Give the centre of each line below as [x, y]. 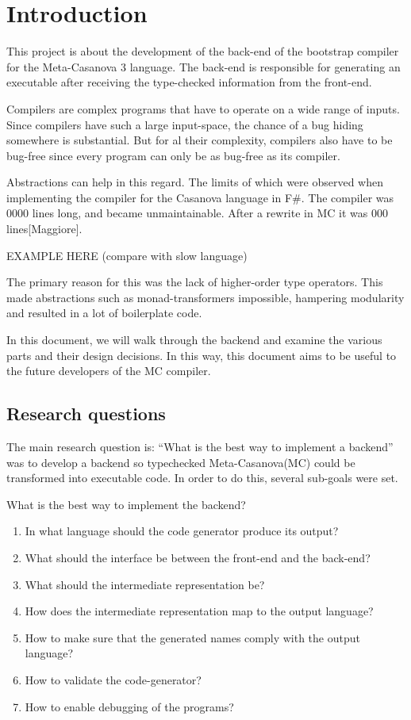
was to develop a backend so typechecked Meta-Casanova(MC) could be [181, 462]
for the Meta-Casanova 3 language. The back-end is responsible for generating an [204, 66]
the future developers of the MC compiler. [109, 371]
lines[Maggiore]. [44, 229]
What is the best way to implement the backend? [126, 504]
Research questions [86, 414]
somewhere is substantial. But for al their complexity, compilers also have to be [200, 140]
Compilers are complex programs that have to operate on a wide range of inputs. [203, 108]
